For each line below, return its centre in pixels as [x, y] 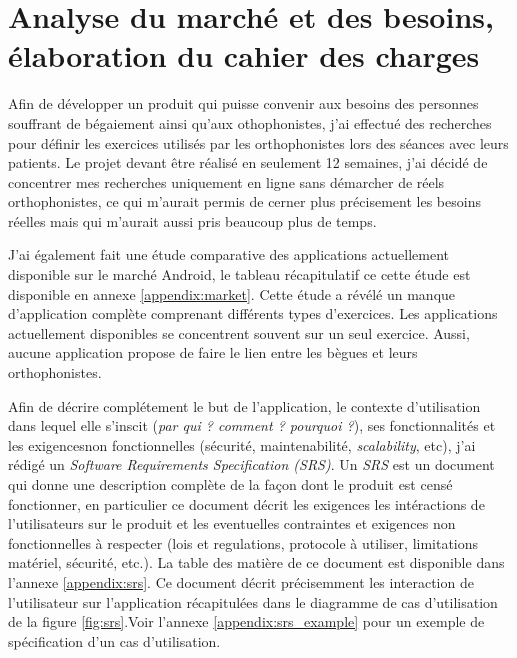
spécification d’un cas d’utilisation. [114, 640]
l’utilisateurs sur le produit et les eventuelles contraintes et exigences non [232, 523]
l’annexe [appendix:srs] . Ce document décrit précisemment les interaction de [241, 581]
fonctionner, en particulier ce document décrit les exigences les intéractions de [246, 503]
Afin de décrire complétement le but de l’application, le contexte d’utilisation [244, 405]
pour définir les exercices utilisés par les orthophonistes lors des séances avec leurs [258, 142]
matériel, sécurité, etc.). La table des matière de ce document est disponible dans [256, 562]
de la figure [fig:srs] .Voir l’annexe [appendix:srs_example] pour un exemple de [246, 621]
